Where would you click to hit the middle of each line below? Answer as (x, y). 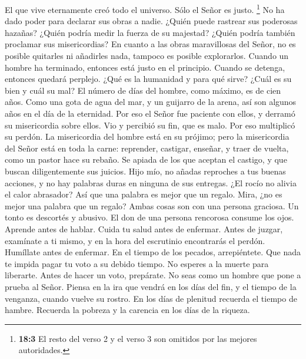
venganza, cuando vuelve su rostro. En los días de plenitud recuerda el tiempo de (151, 298)
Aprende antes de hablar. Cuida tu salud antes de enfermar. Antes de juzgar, (144, 228)
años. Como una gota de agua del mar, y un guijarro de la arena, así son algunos (151, 102)
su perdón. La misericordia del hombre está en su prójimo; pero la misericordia (147, 136)
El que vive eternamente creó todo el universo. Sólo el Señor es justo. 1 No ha (145, 9)
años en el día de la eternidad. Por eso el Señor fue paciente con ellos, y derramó (150, 113)
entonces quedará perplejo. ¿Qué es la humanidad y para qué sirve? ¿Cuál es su (148, 79)
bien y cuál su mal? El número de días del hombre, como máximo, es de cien (143, 90)
